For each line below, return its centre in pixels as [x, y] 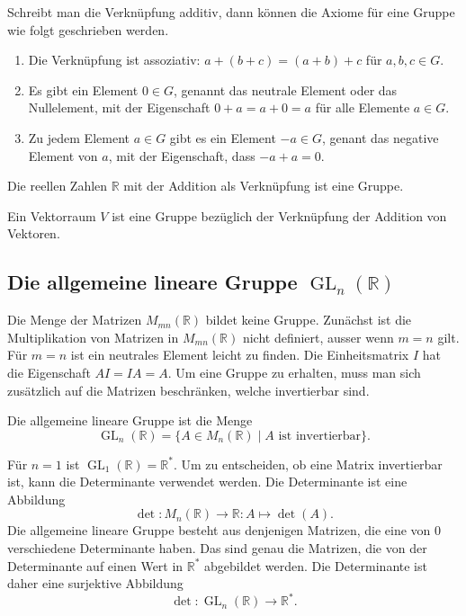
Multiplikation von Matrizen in [93, 337]
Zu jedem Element [79, 137]
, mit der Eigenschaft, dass [182, 155]
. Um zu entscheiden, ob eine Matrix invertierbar [308, 464]
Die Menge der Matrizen [75, 320]
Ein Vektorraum [52, 215]
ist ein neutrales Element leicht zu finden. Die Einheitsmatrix [240, 355]
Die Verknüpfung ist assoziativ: [114, 60]
